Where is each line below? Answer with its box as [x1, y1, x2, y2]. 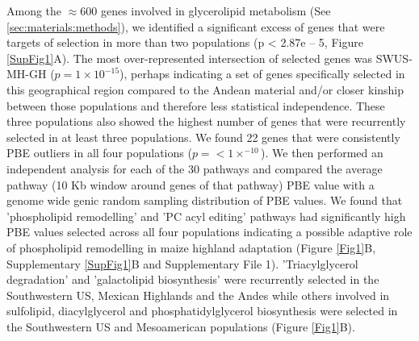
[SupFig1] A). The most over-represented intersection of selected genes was [6, 49, 373, 66]
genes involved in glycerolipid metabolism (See [100, 2, 331, 19]
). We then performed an [261, 144, 383, 161]
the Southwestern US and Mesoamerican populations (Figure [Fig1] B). [6, 318, 355, 335]
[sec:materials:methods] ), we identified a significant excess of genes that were [6, 18, 385, 35]
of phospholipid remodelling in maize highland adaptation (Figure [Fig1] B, [6, 239, 376, 256]
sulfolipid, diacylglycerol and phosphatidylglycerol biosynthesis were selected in [6, 302, 398, 319]
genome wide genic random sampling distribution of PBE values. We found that [6, 192, 403, 209]
